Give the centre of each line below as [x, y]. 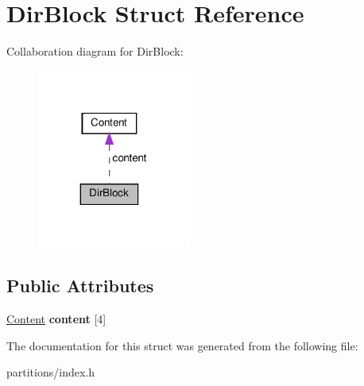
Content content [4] [56, 319]
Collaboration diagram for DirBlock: [95, 51]
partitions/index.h [50, 372]
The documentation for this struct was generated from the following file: [182, 345]
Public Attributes [80, 286]
